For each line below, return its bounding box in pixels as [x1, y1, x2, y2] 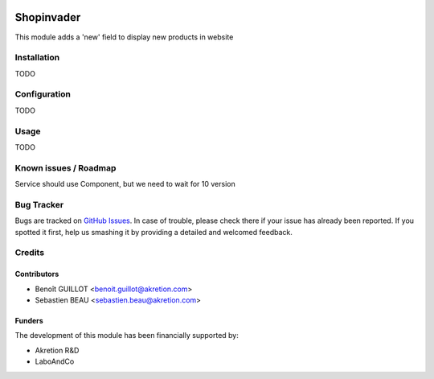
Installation [14, 52, 60, 64]
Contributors [14, 270, 59, 279]
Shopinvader [14, 10, 81, 24]
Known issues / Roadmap [14, 162, 117, 173]
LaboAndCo [35, 356, 75, 366]
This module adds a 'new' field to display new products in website [14, 32, 234, 42]
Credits [14, 247, 44, 258]
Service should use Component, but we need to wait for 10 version [14, 179, 236, 189]
